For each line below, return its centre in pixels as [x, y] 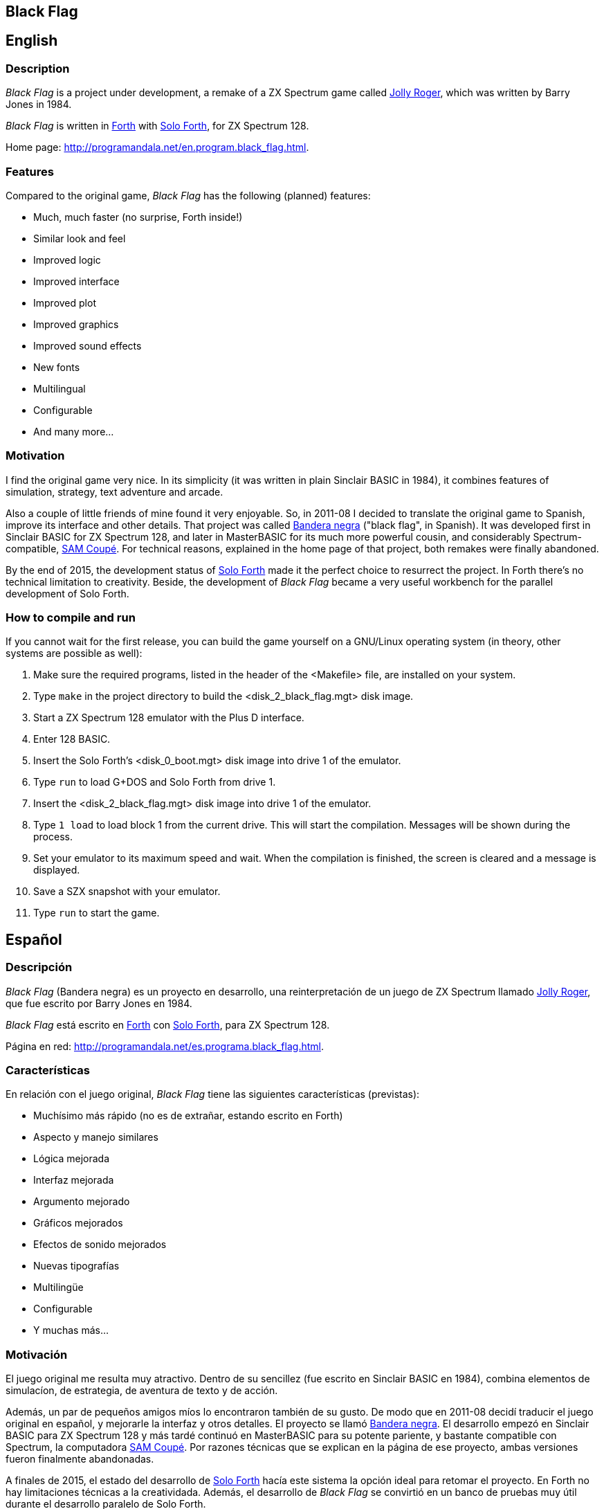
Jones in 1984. [39, 105]
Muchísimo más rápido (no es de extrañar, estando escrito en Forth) [188, 1116]
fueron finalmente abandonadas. [80, 1459]
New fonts [57, 367]
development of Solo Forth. [67, 593]
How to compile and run [71, 618]
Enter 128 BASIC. [72, 739]
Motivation [35, 456]
